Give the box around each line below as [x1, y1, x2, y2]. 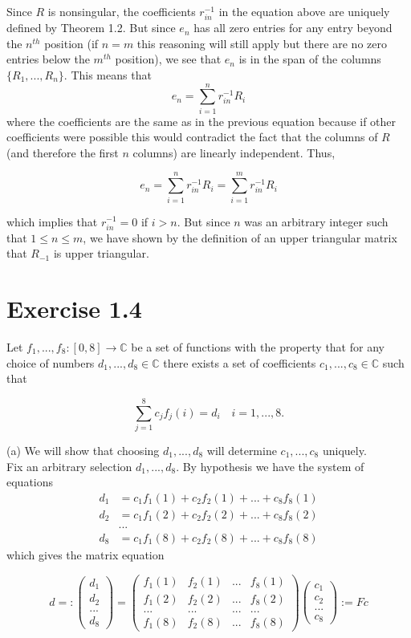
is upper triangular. [53, 245, 149, 262]
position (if [44, 35, 99, 51]
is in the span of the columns [238, 51, 381, 67]
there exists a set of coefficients [163, 354, 316, 371]
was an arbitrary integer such [244, 213, 389, 230]
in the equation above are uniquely [218, 3, 390, 19]
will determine [206, 441, 277, 458]
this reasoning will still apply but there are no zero [136, 35, 387, 51]
